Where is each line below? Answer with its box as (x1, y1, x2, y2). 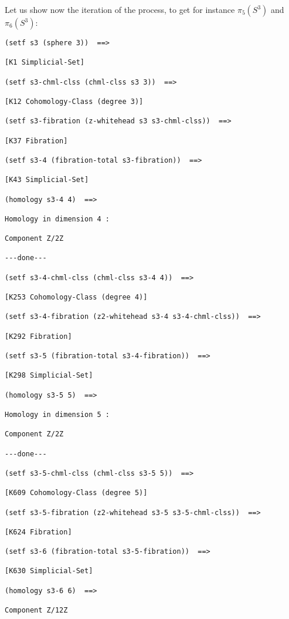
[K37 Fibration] (5, 136, 68, 145)
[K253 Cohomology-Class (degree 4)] (5, 293, 148, 302)
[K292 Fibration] (5, 332, 72, 341)
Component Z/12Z (5, 606, 68, 615)
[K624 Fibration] (5, 527, 72, 536)
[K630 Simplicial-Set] (5, 567, 93, 576)
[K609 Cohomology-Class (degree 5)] (5, 489, 148, 497)
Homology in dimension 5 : (5, 410, 110, 419)
